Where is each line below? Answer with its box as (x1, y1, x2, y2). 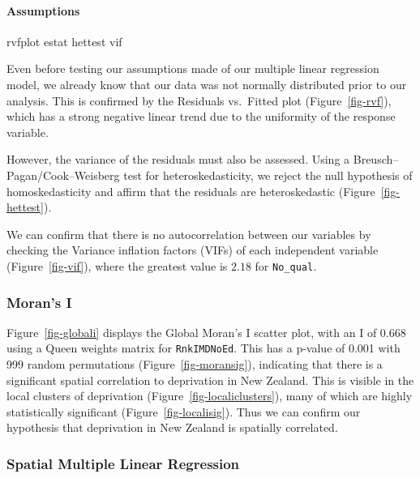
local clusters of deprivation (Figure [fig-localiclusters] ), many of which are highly (6, 387, 413, 404)
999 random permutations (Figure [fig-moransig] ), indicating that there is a (6, 356, 383, 373)
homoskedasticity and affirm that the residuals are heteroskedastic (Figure (6, 182, 375, 199)
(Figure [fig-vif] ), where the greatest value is (6, 257, 228, 274)
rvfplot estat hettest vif (6, 32, 122, 49)
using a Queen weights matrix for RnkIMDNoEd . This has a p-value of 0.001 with (6, 339, 401, 356)
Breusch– (353, 151, 399, 168)
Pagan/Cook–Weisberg (6, 166, 120, 183)
